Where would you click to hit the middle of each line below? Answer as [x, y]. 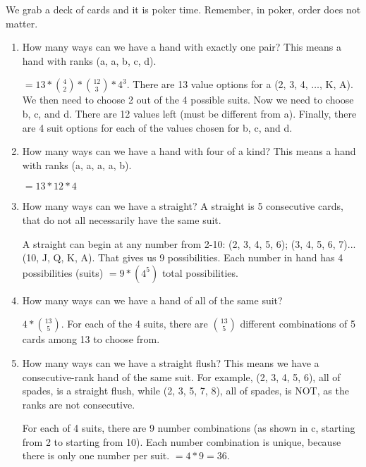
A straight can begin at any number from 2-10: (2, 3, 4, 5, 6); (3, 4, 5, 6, [179, 243]
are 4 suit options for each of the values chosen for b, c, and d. [157, 127]
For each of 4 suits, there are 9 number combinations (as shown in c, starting [189, 428]
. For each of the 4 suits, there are [134, 324]
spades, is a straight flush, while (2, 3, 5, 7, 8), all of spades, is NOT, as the [185, 391]
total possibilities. [200, 272]
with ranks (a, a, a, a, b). [77, 164]
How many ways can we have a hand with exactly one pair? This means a [182, 47]
